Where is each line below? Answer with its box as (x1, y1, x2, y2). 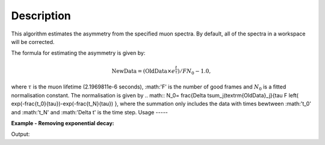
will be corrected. (11, 38, 55, 45)
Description (11, 9, 72, 22)
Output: (11, 131, 30, 138)
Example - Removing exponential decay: (11, 119, 114, 126)
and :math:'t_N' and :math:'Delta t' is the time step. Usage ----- (11, 108, 169, 116)
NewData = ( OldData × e (111, 67, 176, 75)
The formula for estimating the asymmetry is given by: (11, 49, 146, 57)
